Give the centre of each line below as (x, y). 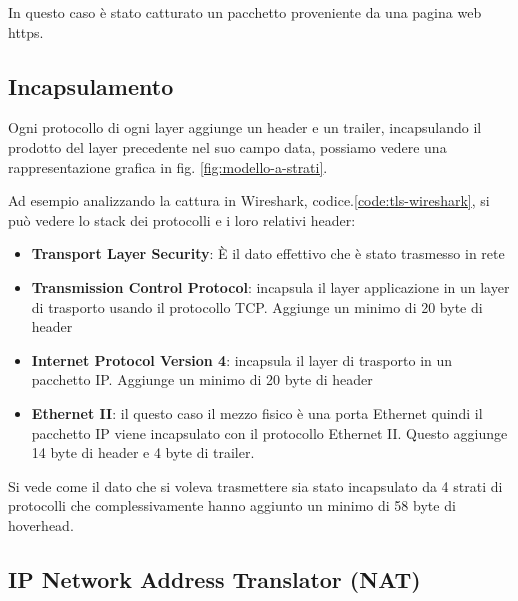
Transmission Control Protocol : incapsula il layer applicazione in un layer (270, 286)
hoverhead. (41, 524)
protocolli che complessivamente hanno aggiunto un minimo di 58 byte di (232, 505)
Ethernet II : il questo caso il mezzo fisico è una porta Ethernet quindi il (257, 412)
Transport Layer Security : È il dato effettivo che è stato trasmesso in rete (268, 253)
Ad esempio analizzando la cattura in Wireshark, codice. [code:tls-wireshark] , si (249, 200)
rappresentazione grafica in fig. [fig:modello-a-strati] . (168, 166)
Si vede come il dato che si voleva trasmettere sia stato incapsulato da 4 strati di (255, 485)
